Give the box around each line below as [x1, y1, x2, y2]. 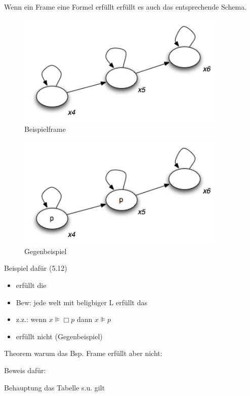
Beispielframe [24, 123, 66, 134]
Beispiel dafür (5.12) [4, 263, 67, 273]
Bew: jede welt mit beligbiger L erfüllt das [16, 297, 147, 307]
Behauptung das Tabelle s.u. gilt [4, 382, 105, 392]
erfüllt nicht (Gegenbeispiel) [16, 331, 103, 341]
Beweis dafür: [4, 365, 46, 375]
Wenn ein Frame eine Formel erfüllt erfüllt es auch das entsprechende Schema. [4, 2, 247, 12]
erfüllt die [16, 279, 47, 290]
